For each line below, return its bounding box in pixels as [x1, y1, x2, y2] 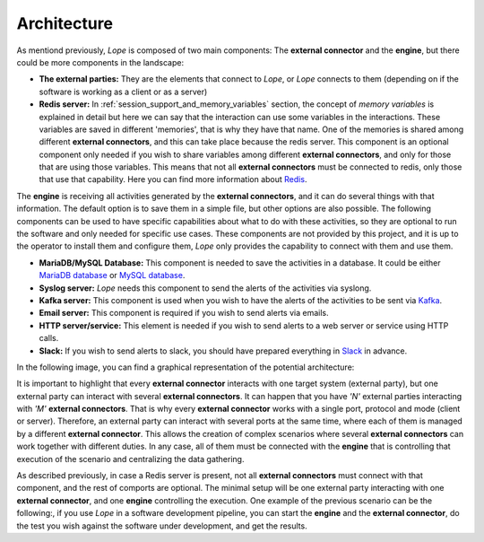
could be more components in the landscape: [16, 57, 184, 67]
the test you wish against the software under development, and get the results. [16, 520, 308, 531]
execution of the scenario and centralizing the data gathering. [16, 453, 245, 464]
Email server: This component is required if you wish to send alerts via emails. [39, 308, 329, 319]
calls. [39, 333, 59, 344]
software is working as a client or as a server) [39, 86, 208, 97]
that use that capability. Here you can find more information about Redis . [39, 174, 307, 185]
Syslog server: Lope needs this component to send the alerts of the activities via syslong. [39, 283, 372, 293]
